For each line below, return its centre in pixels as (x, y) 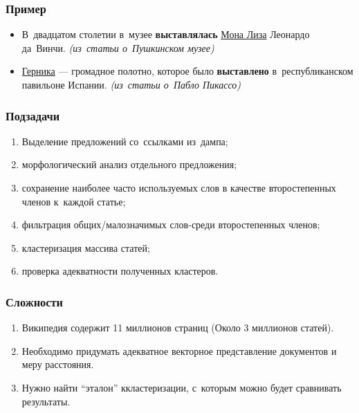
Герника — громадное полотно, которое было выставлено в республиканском (187, 71)
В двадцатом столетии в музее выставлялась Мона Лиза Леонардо (166, 34)
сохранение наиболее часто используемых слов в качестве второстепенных (179, 187)
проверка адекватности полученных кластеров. (120, 271)
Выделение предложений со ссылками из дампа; (125, 141)
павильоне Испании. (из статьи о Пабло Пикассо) (131, 84)
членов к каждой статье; (74, 201)
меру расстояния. (58, 364)
